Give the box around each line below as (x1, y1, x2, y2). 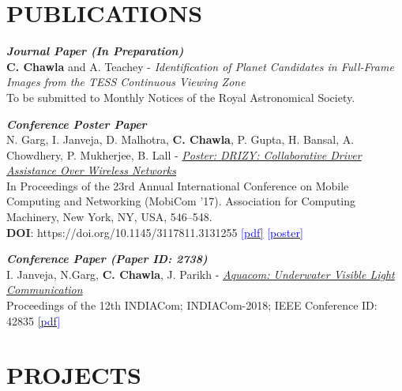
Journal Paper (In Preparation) (6, 43, 184, 59)
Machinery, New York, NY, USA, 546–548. (6, 209, 212, 225)
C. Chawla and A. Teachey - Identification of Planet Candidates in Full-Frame (6, 58, 394, 74)
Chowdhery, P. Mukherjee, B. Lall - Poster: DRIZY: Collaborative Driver (6, 146, 362, 163)
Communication (6, 281, 83, 298)
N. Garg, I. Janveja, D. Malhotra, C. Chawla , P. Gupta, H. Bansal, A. (6, 131, 355, 148)
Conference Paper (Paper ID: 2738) (6, 250, 208, 267)
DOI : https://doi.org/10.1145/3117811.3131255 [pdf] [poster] (6, 224, 303, 240)
